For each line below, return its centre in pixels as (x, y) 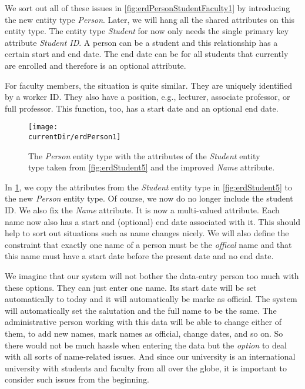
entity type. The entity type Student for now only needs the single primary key (147, 31)
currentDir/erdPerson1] (75, 137)
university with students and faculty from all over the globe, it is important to (146, 368)
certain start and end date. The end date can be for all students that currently (147, 54)
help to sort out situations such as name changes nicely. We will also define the (147, 233)
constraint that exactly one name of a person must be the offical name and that (148, 244)
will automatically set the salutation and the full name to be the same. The (141, 310)
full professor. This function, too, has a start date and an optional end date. (142, 108)
